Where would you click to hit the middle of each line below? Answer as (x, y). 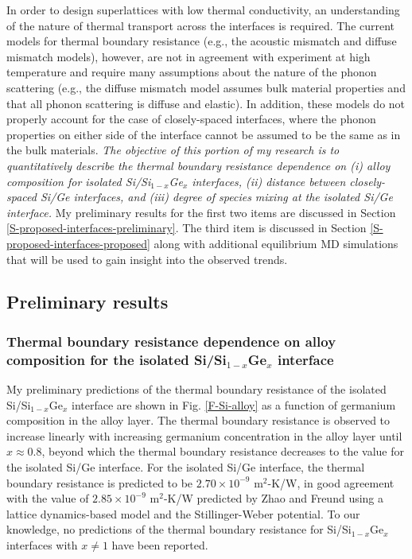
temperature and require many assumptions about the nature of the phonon (192, 72)
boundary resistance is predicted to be (100, 482)
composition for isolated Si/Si (79, 181)
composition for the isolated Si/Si (117, 359)
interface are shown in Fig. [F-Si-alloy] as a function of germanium (233, 404)
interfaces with (42, 544)
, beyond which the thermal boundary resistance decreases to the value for (223, 451)
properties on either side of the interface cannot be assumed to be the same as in (204, 134)
